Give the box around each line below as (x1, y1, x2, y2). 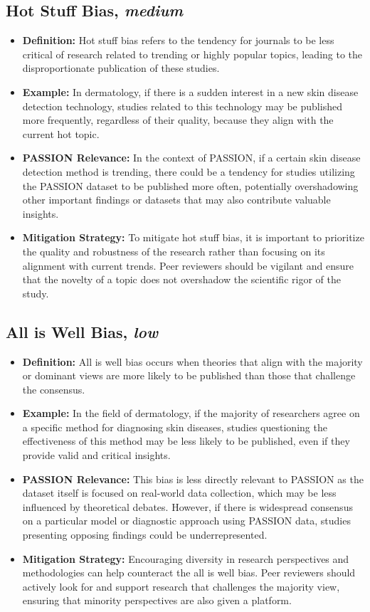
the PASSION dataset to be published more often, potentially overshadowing (22, 178, 359, 193)
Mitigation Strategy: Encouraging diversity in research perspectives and (22, 551, 349, 566)
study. (22, 285, 49, 300)
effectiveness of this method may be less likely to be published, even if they (22, 433, 350, 448)
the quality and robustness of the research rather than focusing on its (22, 243, 325, 258)
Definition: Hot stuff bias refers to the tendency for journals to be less (22, 33, 334, 48)
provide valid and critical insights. (22, 448, 171, 463)
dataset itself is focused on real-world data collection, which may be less (22, 485, 337, 500)
